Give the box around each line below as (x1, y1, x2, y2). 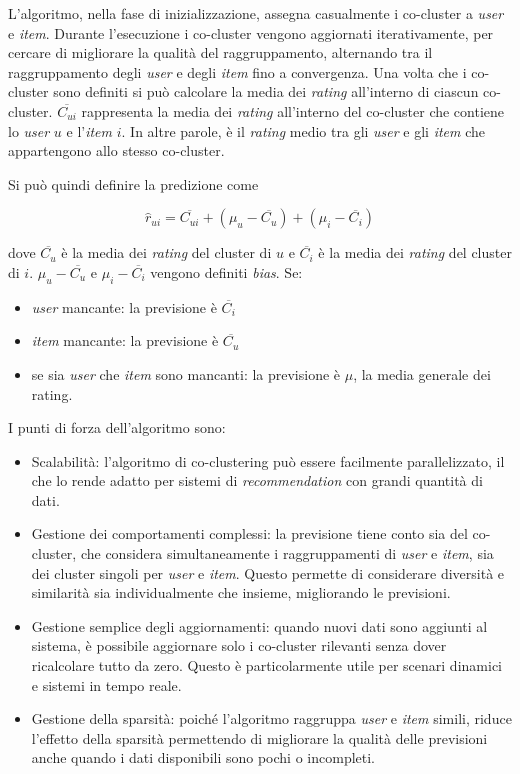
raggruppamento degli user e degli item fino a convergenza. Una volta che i (8, 61, 467, 82)
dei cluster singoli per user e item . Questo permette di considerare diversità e (31, 562, 505, 583)
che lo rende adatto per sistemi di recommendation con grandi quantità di (31, 470, 483, 491)
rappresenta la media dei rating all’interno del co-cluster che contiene (81, 100, 505, 121)
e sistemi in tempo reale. (31, 674, 182, 695)
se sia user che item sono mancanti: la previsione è (31, 363, 341, 384)
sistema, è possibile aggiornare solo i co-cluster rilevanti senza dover (31, 635, 447, 656)
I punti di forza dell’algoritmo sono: (8, 417, 226, 438)
